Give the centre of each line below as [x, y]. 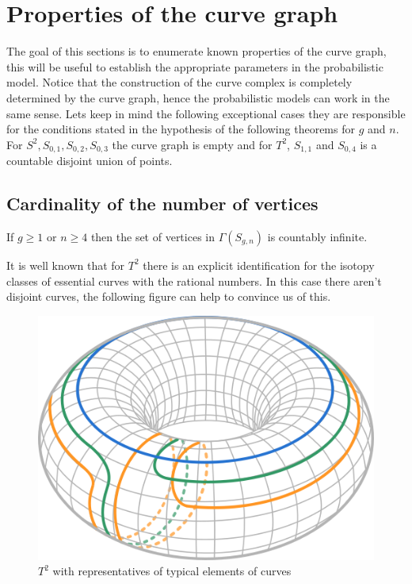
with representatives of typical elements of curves [172, 571]
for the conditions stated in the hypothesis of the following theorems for [181, 129]
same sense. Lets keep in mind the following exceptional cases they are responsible [206, 113]
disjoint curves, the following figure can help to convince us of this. [169, 296]
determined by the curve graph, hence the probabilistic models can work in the [198, 97]
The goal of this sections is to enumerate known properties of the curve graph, [196, 51]
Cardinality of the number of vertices [162, 204]
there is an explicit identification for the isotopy [259, 265]
